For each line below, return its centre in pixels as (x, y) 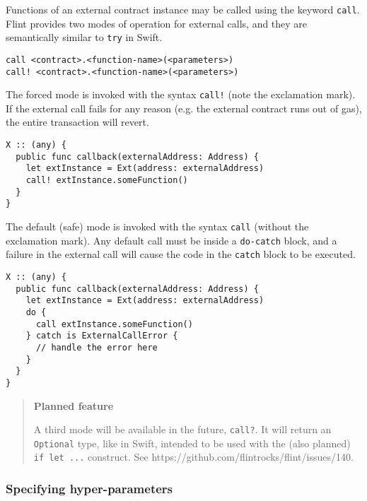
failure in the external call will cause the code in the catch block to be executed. (181, 254)
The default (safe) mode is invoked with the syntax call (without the (157, 226)
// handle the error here (97, 347)
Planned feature (74, 405)
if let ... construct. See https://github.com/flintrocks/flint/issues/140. (193, 457)
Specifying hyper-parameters (89, 489)
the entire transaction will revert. (77, 122)
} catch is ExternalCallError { (102, 336)
